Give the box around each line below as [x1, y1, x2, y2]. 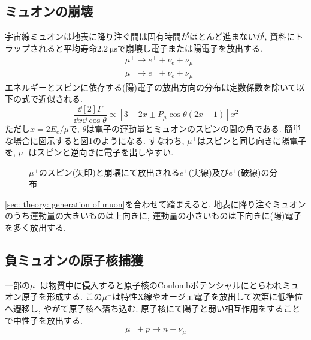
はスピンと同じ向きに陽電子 [197, 134, 306, 146]
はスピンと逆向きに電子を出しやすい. [28, 146, 174, 158]
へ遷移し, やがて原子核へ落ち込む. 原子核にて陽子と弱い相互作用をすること [5, 302, 301, 315]
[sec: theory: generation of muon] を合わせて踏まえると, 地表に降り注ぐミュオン [5, 197, 306, 210]
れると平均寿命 [38, 41, 97, 54]
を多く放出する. [5, 221, 66, 234]
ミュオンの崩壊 [5, 2, 93, 20]
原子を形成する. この [21, 290, 102, 303]
